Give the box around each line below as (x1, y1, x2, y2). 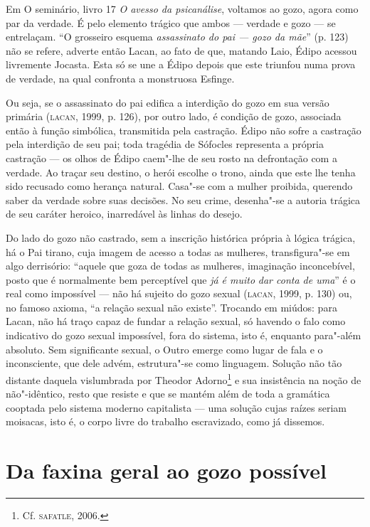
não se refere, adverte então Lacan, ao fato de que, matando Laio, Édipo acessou (6, 43, 357, 58)
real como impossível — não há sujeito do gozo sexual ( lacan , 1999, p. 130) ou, (6, 286, 352, 301)
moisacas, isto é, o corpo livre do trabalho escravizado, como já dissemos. (6, 414, 325, 429)
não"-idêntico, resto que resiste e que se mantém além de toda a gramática (6, 386, 330, 401)
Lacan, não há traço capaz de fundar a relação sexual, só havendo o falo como (6, 314, 346, 329)
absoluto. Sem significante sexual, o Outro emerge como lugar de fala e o (6, 341, 323, 356)
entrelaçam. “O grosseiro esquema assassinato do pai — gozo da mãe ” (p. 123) (6, 29, 349, 44)
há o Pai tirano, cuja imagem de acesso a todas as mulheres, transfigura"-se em (6, 244, 350, 259)
